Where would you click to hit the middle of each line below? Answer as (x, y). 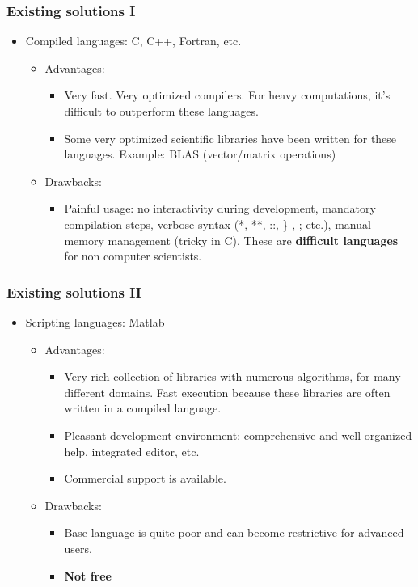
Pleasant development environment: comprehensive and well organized (238, 435)
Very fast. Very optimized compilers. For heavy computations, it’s (227, 95)
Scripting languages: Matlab (95, 321)
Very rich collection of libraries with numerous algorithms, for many (232, 376)
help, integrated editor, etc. (132, 451)
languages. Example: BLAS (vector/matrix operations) (200, 154)
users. (78, 548)
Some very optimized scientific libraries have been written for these (230, 138)
